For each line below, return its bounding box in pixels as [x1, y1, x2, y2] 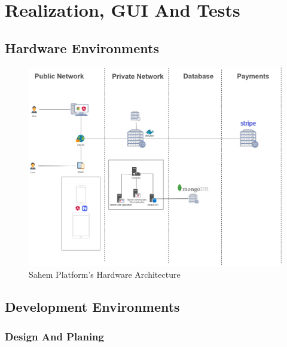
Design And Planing [5, 328, 104, 343]
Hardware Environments [5, 38, 159, 57]
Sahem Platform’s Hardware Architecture [29, 268, 181, 281]
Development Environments [5, 297, 180, 316]
